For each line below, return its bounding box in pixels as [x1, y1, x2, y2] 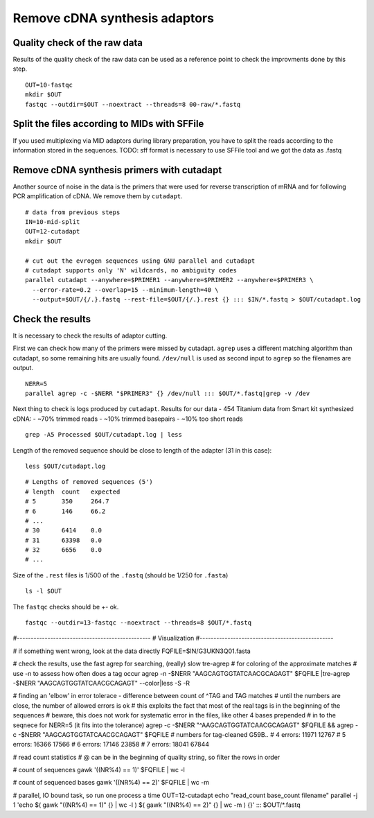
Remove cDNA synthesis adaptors [12, 10, 215, 26]
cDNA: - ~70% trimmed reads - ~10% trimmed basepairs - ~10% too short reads [12, 415, 243, 423]
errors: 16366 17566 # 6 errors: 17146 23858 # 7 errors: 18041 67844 [12, 740, 210, 749]
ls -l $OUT [25, 587, 62, 595]
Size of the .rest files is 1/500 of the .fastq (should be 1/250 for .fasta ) [12, 571, 229, 579]
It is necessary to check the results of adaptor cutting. [12, 331, 168, 340]
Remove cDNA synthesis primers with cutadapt [12, 164, 222, 176]
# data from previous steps [25, 208, 121, 216]
